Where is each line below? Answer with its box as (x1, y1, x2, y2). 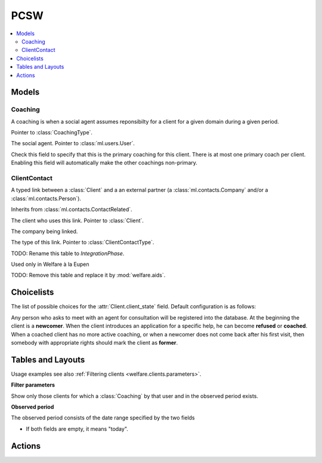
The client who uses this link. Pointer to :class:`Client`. (11, 217, 144, 224)
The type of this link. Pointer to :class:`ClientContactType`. (11, 239, 154, 246)
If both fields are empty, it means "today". (26, 425, 128, 433)
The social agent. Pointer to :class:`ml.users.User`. (11, 140, 135, 147)
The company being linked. (11, 228, 78, 235)
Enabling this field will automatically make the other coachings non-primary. (11, 159, 198, 167)
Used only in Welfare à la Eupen (11, 260, 89, 268)
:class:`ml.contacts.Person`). (11, 195, 82, 202)
